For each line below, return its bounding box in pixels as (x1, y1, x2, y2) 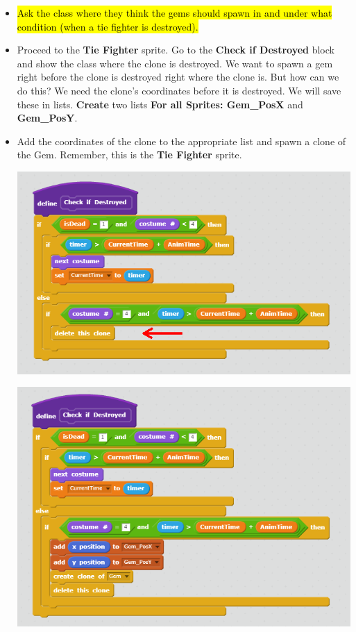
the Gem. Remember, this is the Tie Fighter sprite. (17, 147, 242, 162)
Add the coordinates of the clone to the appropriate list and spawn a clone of (17, 133, 346, 148)
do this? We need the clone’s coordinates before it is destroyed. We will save (17, 83, 341, 97)
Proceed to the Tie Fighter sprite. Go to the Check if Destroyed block (17, 42, 334, 57)
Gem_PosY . (17, 110, 78, 125)
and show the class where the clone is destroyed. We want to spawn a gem (17, 56, 333, 70)
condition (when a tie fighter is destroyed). (17, 19, 198, 33)
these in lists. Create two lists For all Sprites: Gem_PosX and (17, 97, 303, 111)
